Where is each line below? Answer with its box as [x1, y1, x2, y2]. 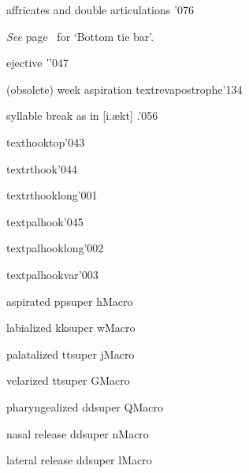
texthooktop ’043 [6, 133, 85, 150]
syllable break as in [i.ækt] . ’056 [6, 107, 158, 124]
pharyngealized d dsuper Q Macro [6, 398, 163, 415]
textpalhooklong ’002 [6, 240, 104, 256]
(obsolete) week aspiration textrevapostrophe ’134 [6, 80, 243, 97]
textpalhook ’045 [6, 213, 84, 229]
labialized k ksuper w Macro [6, 319, 136, 336]
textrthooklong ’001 [6, 187, 98, 203]
